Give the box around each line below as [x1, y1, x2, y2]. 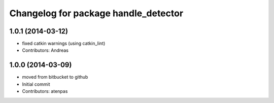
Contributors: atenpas [22, 88, 68, 94]
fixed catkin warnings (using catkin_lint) [22, 41, 106, 47]
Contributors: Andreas [22, 47, 68, 53]
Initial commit [22, 81, 50, 87]
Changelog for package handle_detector [9, 8, 184, 19]
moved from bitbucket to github [22, 74, 88, 80]
